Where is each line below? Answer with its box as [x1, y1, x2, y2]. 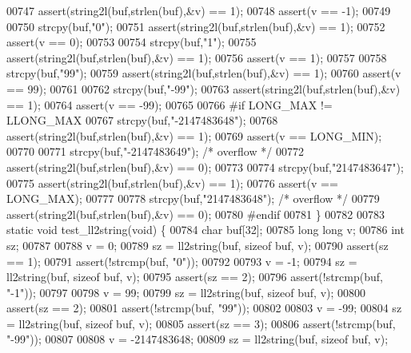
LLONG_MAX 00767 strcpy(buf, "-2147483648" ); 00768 [6, 112, 278, 129]
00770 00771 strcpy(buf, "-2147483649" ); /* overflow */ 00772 [6, 143, 304, 160]
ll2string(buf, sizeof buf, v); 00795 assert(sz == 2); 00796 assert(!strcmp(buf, [6, 268, 383, 285]
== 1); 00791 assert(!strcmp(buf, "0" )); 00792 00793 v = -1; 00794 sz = [6, 252, 357, 269]
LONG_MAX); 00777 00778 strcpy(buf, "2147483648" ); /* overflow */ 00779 [6, 190, 380, 207]
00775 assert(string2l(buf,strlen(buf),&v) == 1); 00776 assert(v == [6, 174, 338, 191]
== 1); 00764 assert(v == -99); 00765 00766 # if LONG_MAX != [6, 96, 333, 113]
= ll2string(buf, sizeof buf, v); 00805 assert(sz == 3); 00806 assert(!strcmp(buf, [6, 315, 396, 331]
